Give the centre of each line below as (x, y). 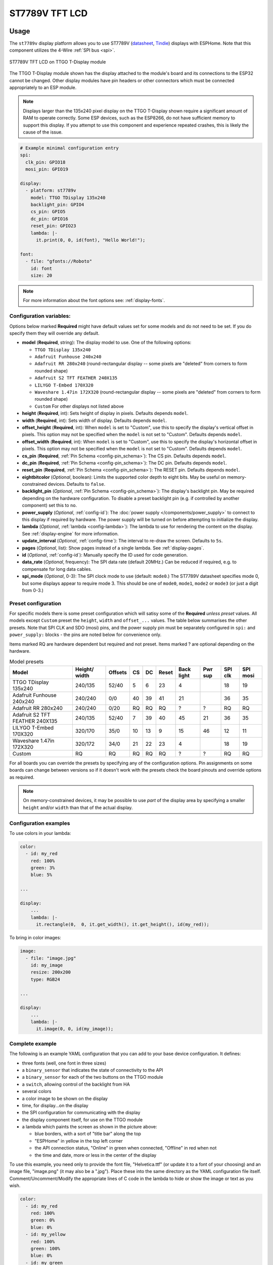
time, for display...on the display (55, 1105)
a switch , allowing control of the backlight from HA (76, 1084)
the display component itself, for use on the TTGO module (82, 1120)
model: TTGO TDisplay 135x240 (68, 198)
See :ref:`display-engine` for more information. (70, 533)
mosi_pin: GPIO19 (47, 169)
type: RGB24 (45, 979)
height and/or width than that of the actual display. (78, 808)
